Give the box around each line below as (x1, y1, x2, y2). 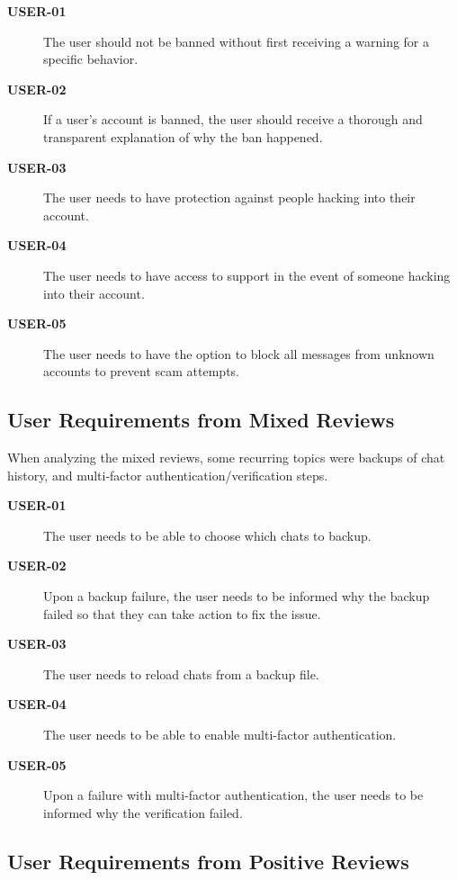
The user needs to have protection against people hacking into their (43, 188, 416, 207)
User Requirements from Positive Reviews (7, 847, 409, 875)
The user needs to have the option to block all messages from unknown (43, 344, 435, 363)
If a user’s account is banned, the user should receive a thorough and (43, 110, 423, 129)
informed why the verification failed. (43, 803, 243, 822)
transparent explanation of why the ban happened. (43, 127, 323, 146)
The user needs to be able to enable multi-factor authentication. (43, 725, 397, 744)
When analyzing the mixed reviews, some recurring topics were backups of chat (7, 448, 445, 467)
